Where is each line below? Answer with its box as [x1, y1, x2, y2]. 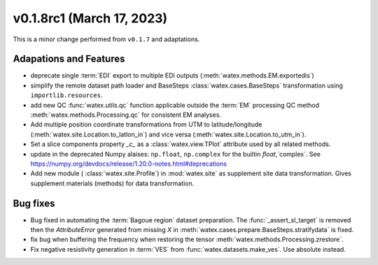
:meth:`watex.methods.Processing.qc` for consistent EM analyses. [30, 110, 222, 119]
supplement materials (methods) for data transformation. [30, 179, 195, 187]
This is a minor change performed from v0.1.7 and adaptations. [13, 35, 200, 43]
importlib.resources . [30, 91, 103, 99]
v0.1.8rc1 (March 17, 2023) [13, 10, 168, 26]
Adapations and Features [13, 53, 125, 65]
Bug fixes [13, 197, 55, 209]
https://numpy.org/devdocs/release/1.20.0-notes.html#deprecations [30, 159, 227, 168]
